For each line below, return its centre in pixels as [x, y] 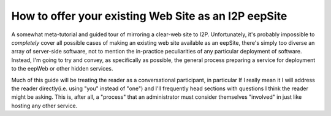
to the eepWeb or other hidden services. [62, 69]
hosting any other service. [44, 106]
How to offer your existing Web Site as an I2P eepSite [149, 16]
